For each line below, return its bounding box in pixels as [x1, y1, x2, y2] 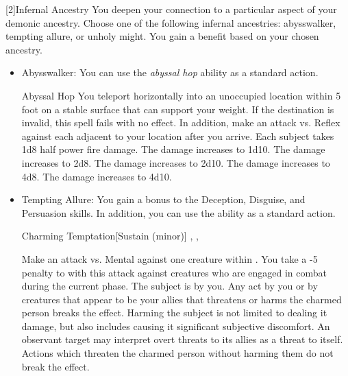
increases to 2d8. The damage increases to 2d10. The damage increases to [21, 155, 330, 169]
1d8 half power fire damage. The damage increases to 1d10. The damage [21, 142, 325, 156]
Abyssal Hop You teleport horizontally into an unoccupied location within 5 [21, 88, 341, 102]
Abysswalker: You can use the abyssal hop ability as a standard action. [21, 65, 319, 80]
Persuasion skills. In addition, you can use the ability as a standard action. [21, 205, 336, 220]
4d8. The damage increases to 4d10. [21, 169, 172, 183]
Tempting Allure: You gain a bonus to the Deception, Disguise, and [21, 192, 306, 207]
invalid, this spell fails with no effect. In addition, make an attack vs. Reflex [21, 115, 340, 130]
